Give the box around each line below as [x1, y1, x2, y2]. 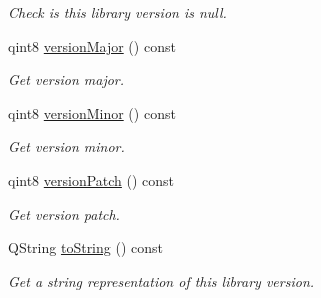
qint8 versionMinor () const [8, 102, 176, 123]
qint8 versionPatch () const [8, 169, 175, 190]
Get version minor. [8, 136, 125, 157]
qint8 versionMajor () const [8, 35, 176, 56]
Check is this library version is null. [8, 2, 227, 22]
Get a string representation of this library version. [8, 270, 315, 291]
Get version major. [8, 69, 125, 90]
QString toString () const [8, 237, 163, 258]
